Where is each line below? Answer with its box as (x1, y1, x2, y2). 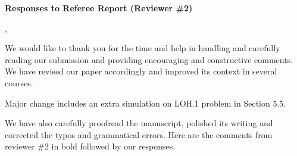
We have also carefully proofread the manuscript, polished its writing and (5, 117, 273, 129)
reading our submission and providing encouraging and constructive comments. (5, 53, 293, 65)
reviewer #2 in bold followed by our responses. (5, 140, 176, 152)
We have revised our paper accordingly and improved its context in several (5, 65, 277, 77)
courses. (5, 76, 33, 89)
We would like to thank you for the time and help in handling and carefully (5, 42, 280, 54)
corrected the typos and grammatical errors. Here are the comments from (5, 128, 273, 141)
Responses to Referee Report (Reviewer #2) (5, 2, 193, 14)
